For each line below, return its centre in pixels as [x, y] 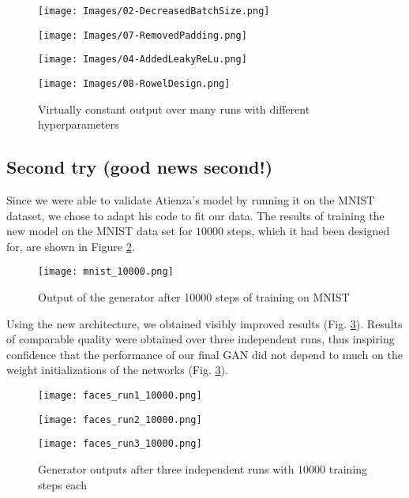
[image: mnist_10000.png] [106, 272]
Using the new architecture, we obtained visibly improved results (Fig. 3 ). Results [204, 323]
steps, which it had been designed [308, 231]
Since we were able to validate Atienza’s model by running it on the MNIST [191, 200]
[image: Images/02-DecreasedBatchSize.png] [154, 11]
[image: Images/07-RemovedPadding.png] [143, 35]
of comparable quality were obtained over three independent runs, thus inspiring [201, 339]
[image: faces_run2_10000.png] [120, 419]
